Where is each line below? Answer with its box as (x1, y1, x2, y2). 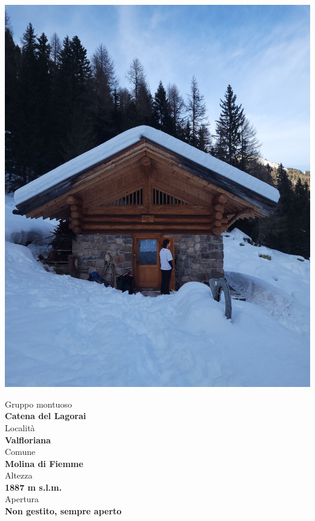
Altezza (5, 469, 33, 482)
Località (5, 421, 35, 434)
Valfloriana (5, 433, 51, 446)
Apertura (5, 492, 39, 505)
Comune (5, 445, 36, 458)
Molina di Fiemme (5, 457, 84, 469)
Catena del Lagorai (5, 409, 86, 422)
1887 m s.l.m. (5, 480, 62, 493)
